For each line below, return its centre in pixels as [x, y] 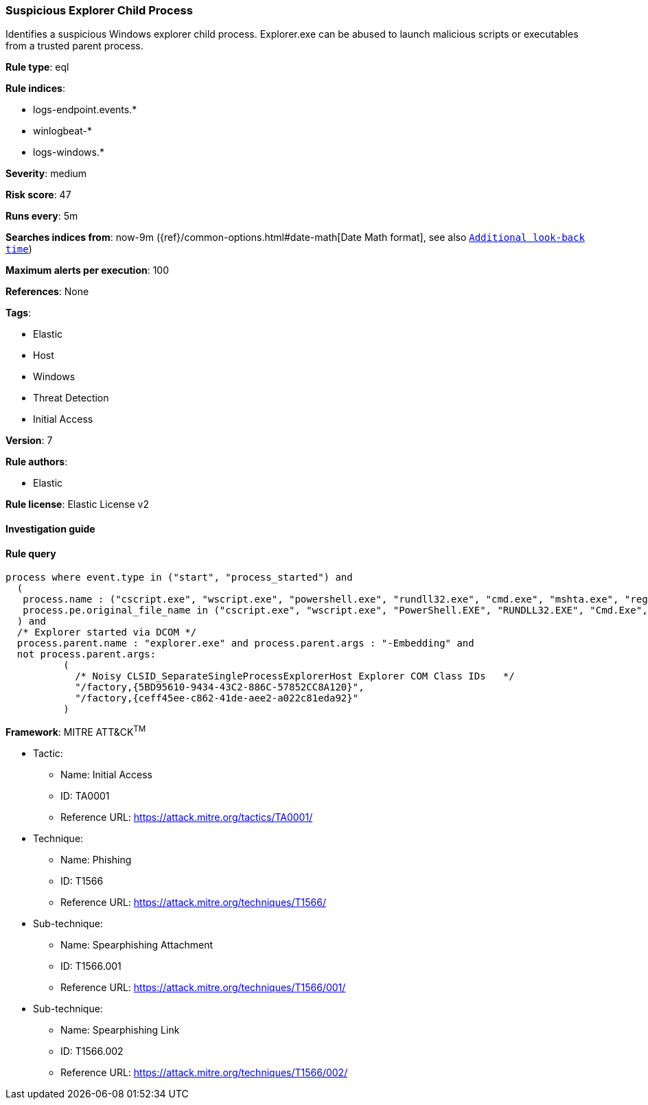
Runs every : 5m [42, 216]
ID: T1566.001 [91, 966]
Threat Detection [71, 398]
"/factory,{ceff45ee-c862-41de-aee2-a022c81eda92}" [217, 698]
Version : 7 [29, 441]
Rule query [31, 553]
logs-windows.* [69, 152]
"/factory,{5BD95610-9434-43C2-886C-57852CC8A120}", [220, 687]
